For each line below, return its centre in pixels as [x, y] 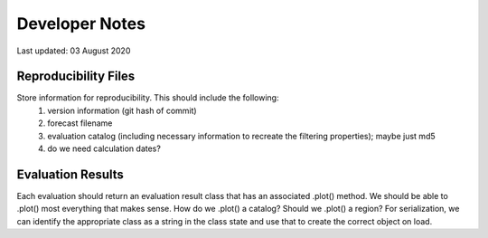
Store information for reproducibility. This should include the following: [148, 98]
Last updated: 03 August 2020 [74, 51]
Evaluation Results [70, 174]
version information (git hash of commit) [122, 110]
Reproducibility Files [76, 76]
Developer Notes [81, 24]
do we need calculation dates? [104, 148]
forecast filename [80, 123]
